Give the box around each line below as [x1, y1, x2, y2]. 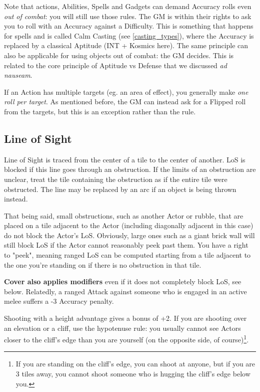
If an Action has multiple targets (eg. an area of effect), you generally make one [4, 86, 248, 97]
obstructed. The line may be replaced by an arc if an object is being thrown [4, 183, 236, 194]
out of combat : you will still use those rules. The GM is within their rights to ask [4, 11, 251, 21]
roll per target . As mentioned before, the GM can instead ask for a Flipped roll [4, 96, 246, 107]
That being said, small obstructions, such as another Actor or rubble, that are [4, 210, 243, 221]
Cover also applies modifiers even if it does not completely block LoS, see [4, 276, 241, 287]
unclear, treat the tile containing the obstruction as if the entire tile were [4, 173, 227, 184]
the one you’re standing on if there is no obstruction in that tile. [4, 259, 201, 270]
